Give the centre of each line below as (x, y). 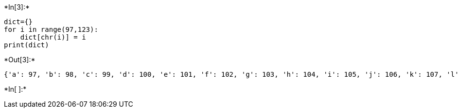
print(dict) (26, 45)
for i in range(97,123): (51, 29)
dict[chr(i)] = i (53, 37)
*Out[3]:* (20, 60)
